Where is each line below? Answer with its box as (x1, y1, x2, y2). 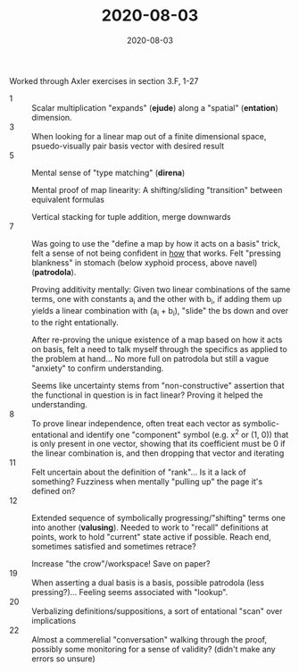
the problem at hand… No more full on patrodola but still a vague (31, 353, 270, 364)
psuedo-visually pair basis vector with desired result (31, 140, 225, 151)
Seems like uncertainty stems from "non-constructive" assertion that (31, 380, 285, 391)
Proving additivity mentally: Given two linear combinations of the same (31, 283, 291, 295)
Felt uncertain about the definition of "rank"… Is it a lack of (31, 466, 247, 478)
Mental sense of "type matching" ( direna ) (31, 167, 186, 178)
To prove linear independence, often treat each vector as (31, 417, 241, 429)
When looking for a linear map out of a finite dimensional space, (31, 130, 267, 141)
